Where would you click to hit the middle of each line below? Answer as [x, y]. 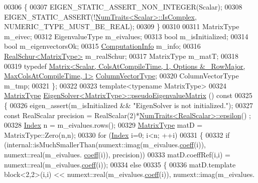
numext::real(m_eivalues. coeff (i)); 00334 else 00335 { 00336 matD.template [120, 164]
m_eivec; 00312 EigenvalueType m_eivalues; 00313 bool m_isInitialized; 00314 [126, 36]
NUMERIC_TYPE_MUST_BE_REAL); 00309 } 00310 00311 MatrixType [122, 26]
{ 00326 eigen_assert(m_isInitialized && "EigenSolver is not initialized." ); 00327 [129, 105]
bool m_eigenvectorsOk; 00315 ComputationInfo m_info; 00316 [102, 46]
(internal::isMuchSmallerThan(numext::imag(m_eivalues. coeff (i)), [105, 145]
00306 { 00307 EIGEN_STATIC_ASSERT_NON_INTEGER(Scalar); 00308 [123, 7]
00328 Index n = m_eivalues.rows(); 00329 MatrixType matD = [103, 125]
